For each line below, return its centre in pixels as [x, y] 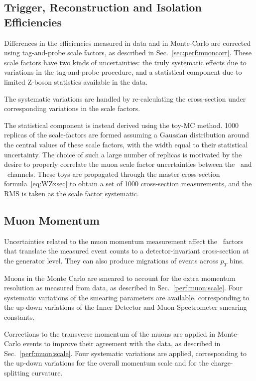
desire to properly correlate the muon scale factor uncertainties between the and [128, 164]
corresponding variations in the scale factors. [72, 108]
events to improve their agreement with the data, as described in [122, 343]
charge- [222, 363]
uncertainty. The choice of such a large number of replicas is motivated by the [123, 154]
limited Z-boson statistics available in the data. [76, 81]
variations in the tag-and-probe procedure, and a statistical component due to [123, 72]
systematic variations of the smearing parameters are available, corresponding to [127, 297]
